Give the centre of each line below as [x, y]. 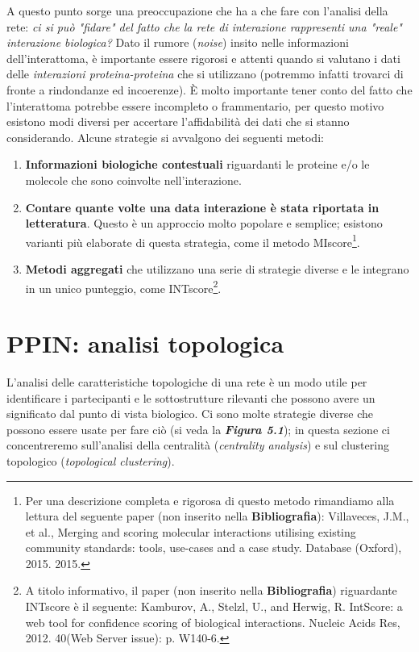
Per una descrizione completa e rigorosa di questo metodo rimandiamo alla [210, 500]
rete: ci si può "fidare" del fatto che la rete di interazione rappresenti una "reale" [204, 26]
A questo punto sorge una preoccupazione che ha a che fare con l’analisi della [197, 10]
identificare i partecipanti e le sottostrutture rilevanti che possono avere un [191, 397]
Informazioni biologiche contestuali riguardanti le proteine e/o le [197, 164]
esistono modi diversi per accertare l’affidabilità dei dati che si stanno [178, 121]
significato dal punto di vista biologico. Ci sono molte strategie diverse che [190, 414]
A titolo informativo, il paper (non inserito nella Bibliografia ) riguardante [211, 590]
